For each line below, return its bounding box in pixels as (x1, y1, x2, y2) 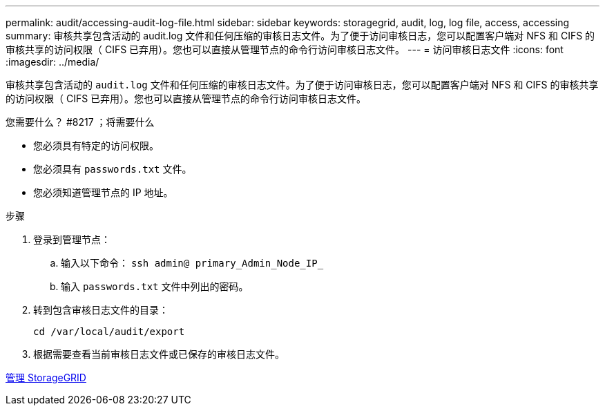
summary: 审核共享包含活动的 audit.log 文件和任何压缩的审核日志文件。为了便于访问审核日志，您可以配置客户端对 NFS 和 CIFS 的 (6, 30, 595, 41)
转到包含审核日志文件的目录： (33, 304, 169, 316)
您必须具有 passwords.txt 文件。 (33, 163, 192, 175)
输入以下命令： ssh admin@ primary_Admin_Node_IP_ (61, 257, 324, 269)
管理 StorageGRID (6, 372, 86, 383)
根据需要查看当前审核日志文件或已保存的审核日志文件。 (33, 348, 285, 360)
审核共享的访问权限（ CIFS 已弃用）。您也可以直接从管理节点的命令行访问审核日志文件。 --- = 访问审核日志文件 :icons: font (6, 44, 564, 55)
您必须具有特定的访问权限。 (33, 140, 159, 151)
